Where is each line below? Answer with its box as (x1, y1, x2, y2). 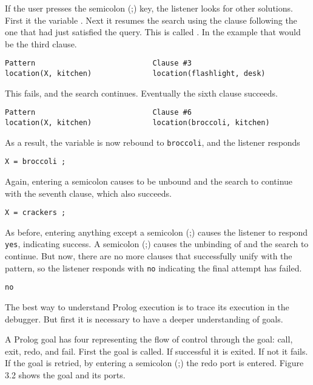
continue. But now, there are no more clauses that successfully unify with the (5, 250, 292, 262)
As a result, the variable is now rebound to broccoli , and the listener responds (5, 135, 300, 148)
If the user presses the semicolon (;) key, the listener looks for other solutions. (5, 2, 293, 14)
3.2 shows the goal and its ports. (5, 368, 126, 381)
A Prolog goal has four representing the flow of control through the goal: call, (5, 333, 293, 346)
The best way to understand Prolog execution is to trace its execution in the (5, 300, 289, 313)
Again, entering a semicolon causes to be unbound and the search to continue (5, 174, 293, 187)
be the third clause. (5, 37, 77, 50)
